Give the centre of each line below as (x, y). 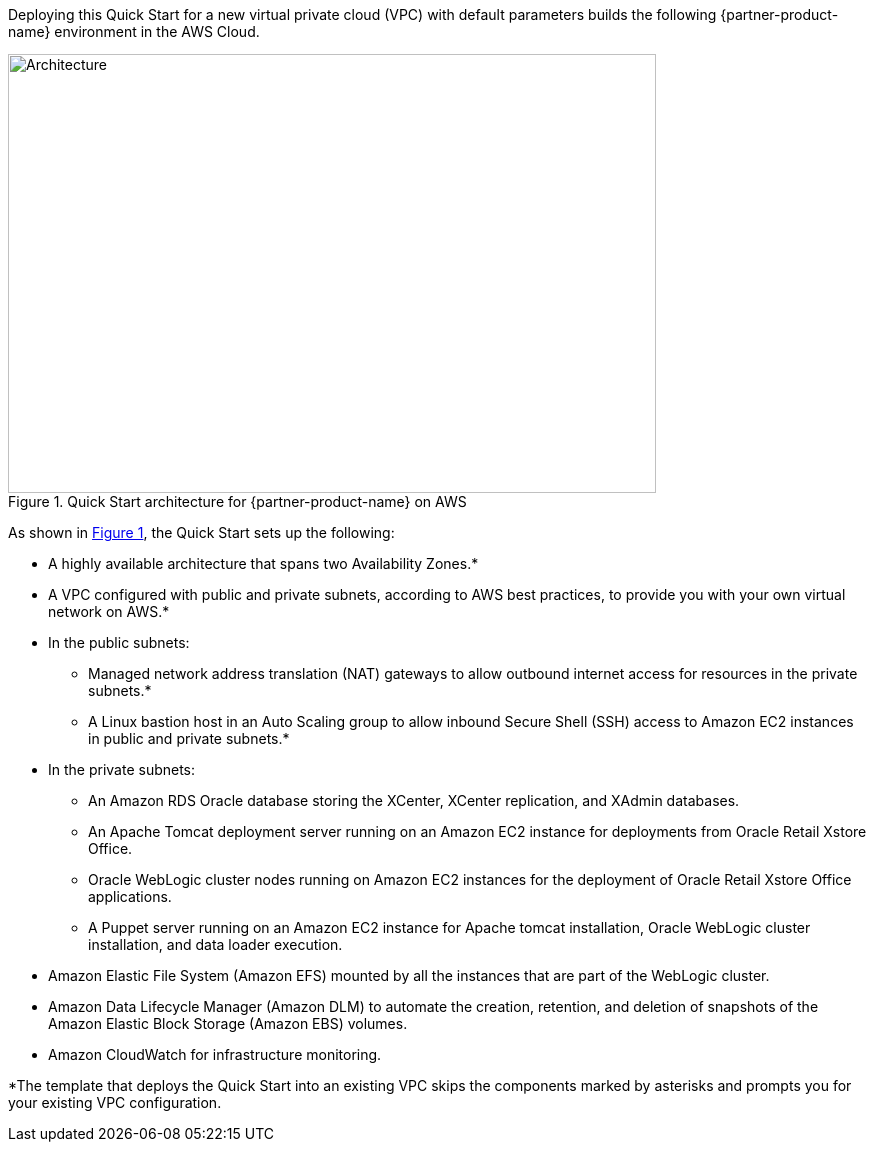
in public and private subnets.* (189, 738)
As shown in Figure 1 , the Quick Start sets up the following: (201, 532)
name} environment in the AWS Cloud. (134, 31)
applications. (130, 896)
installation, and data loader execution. (215, 944)
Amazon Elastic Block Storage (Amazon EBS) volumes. (228, 1023)
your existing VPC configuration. (115, 1102)
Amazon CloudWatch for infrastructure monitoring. (215, 1054)
